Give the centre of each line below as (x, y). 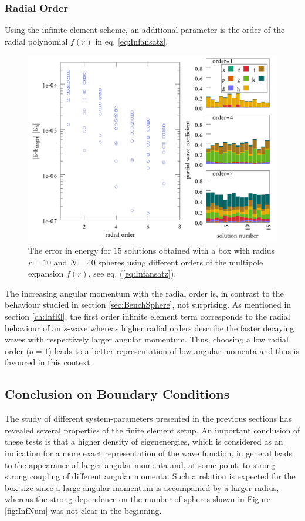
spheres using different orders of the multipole (181, 262)
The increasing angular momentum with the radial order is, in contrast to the (144, 293)
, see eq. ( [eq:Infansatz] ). (132, 273)
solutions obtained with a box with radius (200, 250)
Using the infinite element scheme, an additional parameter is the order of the (145, 30)
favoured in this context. (49, 362)
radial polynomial (36, 41)
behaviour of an (33, 327)
